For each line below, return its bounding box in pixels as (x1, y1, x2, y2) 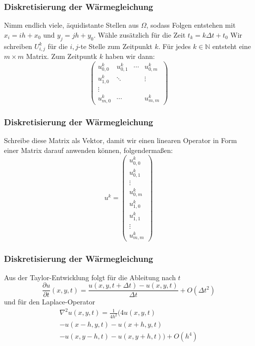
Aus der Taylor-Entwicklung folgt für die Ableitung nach (4, 272, 176, 282)
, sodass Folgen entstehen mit (146, 20, 236, 30)
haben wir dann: (105, 51, 155, 61)
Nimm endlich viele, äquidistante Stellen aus (4, 20, 139, 30)
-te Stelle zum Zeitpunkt (78, 41, 153, 51)
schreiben (4, 41, 32, 51)
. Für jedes (158, 41, 191, 51)
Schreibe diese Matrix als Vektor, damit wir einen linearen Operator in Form (4, 135, 237, 146)
